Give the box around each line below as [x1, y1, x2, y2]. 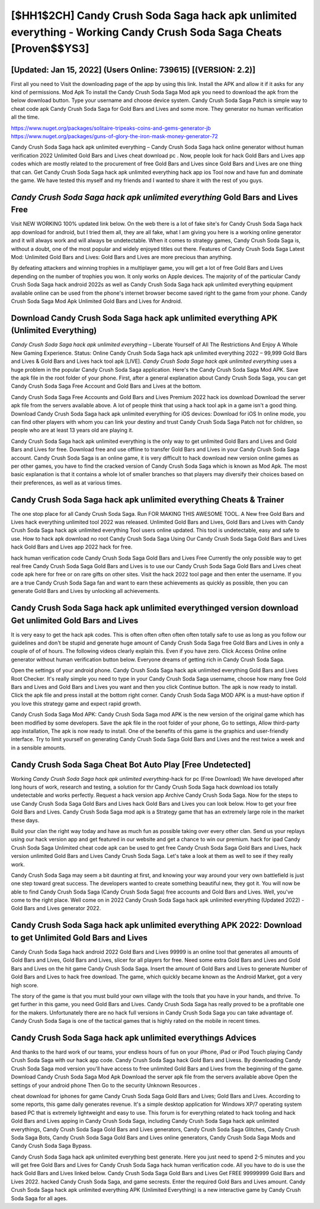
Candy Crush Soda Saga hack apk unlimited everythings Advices [11, 1032, 257, 1043]
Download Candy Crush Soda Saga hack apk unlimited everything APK [11, 313, 278, 323]
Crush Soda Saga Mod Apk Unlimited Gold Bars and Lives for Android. [11, 297, 183, 305]
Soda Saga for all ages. [11, 1195, 68, 1202]
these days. [11, 816, 40, 824]
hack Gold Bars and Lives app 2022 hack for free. [11, 543, 133, 551]
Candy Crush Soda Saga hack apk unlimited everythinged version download [11, 602, 299, 613]
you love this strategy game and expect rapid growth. [11, 700, 142, 707]
